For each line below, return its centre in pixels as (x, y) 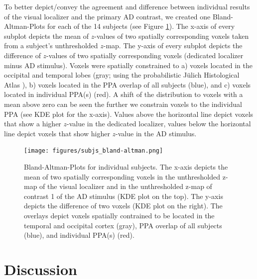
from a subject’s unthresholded (51, 46)
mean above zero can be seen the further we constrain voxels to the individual (123, 104)
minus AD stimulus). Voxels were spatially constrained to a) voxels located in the (128, 65)
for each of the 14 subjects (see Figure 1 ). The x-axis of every (141, 26)
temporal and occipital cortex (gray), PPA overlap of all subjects (123, 225)
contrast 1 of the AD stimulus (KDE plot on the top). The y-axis (124, 196)
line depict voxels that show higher (57, 133)
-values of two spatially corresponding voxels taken (172, 36)
